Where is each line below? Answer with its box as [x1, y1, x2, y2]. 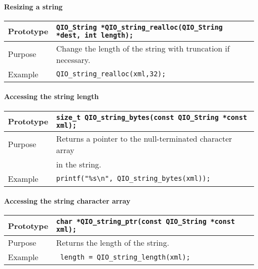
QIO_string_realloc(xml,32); [56, 70, 166, 78]
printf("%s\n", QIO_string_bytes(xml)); [56, 174, 211, 183]
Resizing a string [4, 1, 63, 11]
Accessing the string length [4, 91, 99, 102]
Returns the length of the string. [56, 237, 169, 249]
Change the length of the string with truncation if [56, 42, 230, 54]
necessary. [56, 54, 90, 65]
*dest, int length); [56, 31, 133, 39]
